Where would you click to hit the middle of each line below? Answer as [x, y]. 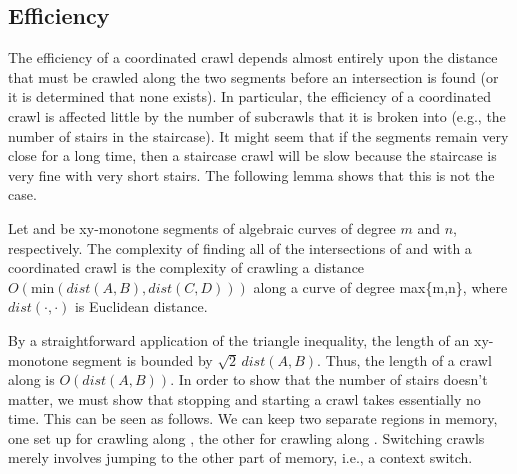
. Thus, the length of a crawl [404, 359]
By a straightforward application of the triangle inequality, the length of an [239, 339]
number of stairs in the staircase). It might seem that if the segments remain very [258, 135]
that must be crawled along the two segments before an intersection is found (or [253, 76]
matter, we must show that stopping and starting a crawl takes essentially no [244, 398]
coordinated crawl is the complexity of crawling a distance [186, 267]
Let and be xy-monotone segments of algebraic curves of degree [202, 227]
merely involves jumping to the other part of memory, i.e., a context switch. [240, 457]
